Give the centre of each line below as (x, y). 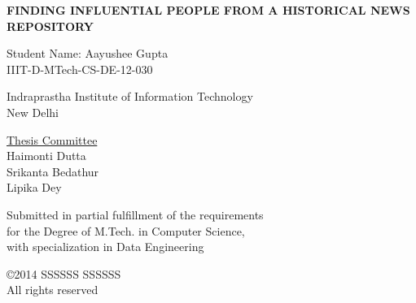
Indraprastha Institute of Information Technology (130, 96)
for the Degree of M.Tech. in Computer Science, (126, 230)
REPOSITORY (50, 26)
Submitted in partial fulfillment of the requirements (135, 214)
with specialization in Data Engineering (105, 247)
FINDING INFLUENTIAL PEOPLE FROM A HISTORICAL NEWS (208, 10)
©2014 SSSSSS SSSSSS (64, 273)
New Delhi (33, 112)
